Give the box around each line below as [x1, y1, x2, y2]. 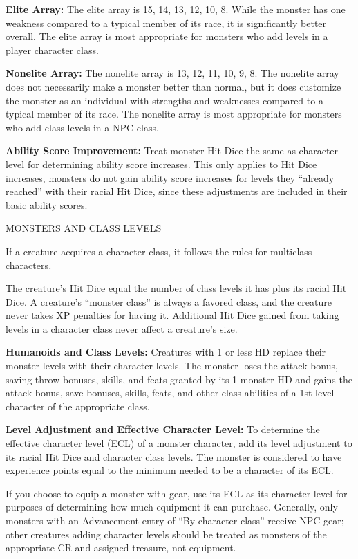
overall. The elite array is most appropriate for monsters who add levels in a [6, 29, 328, 44]
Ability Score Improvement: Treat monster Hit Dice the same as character [6, 143, 339, 158]
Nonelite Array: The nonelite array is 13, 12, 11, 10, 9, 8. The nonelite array [6, 66, 339, 80]
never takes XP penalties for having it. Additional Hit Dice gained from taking [6, 308, 339, 322]
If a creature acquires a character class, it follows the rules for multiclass [6, 244, 312, 258]
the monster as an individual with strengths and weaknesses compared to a [6, 93, 323, 107]
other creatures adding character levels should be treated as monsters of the [6, 526, 327, 541]
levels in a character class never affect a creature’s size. [6, 321, 238, 336]
